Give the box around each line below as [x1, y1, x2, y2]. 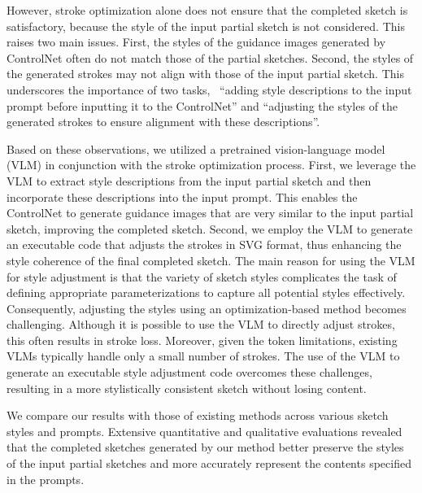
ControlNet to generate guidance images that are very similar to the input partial [7, 204, 414, 221]
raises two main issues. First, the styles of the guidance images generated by [7, 33, 386, 50]
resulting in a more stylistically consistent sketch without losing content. [7, 379, 367, 396]
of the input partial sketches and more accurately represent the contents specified [7, 455, 411, 472]
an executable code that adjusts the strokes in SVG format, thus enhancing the [7, 236, 402, 253]
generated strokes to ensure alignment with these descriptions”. [7, 113, 320, 130]
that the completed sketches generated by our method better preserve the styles [7, 438, 404, 456]
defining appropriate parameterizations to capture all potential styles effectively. [7, 284, 406, 301]
